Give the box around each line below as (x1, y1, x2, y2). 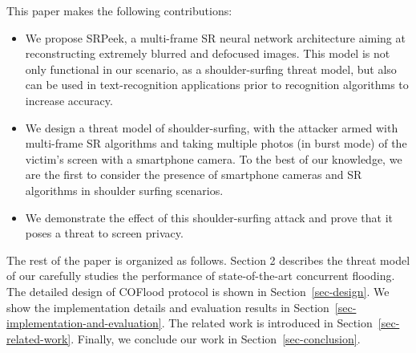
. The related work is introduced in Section (161, 314, 373, 331)
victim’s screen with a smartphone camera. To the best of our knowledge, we (25, 150, 402, 167)
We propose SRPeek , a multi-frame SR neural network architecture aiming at (25, 29, 406, 46)
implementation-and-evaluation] (6, 314, 162, 331)
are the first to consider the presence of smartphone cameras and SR (25, 166, 362, 183)
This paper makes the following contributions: (6, 2, 232, 18)
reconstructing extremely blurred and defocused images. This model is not (25, 45, 390, 62)
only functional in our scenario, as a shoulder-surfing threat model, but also (25, 60, 397, 77)
